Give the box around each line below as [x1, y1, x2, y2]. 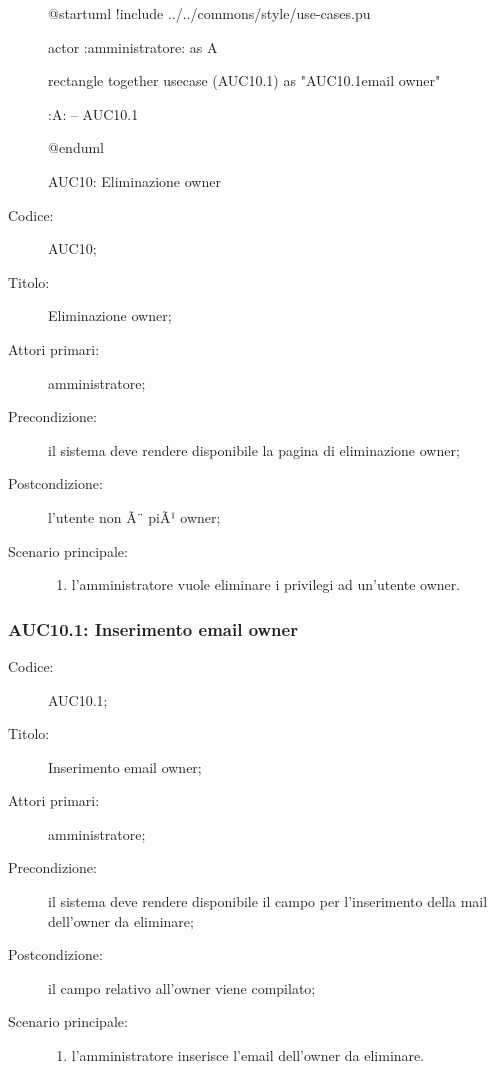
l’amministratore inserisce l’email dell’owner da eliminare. [71, 1045, 425, 1066]
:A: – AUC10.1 [48, 103, 139, 124]
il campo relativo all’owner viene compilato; [48, 977, 316, 998]
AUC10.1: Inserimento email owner [8, 616, 298, 641]
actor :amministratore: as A [48, 36, 218, 57]
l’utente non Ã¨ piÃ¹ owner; [48, 506, 221, 527]
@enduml [48, 137, 105, 158]
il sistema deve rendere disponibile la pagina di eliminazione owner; [48, 439, 460, 460]
